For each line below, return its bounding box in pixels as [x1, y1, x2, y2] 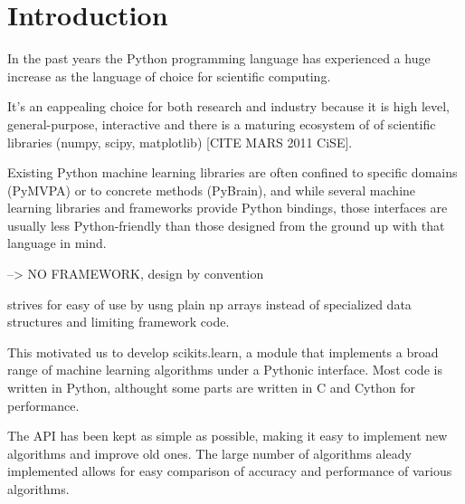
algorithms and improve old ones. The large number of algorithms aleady [7, 443, 412, 462]
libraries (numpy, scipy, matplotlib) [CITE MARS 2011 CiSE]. [7, 132, 353, 151]
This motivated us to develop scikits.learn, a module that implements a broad [7, 342, 439, 361]
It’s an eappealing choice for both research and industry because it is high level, [7, 97, 450, 116]
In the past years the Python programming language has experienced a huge [7, 49, 431, 68]
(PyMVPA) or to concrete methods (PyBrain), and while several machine [7, 180, 416, 199]
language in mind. [7, 233, 107, 252]
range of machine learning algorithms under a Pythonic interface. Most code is [7, 360, 442, 379]
